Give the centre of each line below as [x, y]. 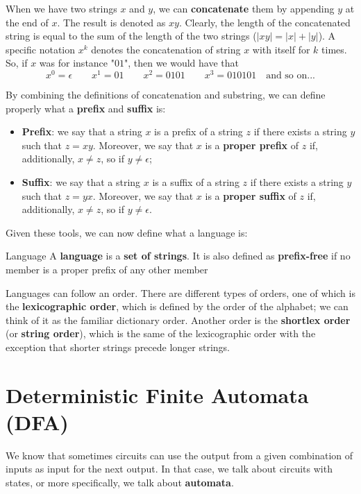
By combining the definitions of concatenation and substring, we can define [166, 95]
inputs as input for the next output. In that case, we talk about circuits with [169, 469]
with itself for [281, 49]
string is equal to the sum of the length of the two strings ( [131, 36]
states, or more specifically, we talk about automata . [120, 483]
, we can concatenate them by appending [244, 8]
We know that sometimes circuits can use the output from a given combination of [179, 455]
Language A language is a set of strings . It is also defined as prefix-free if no [178, 256]
